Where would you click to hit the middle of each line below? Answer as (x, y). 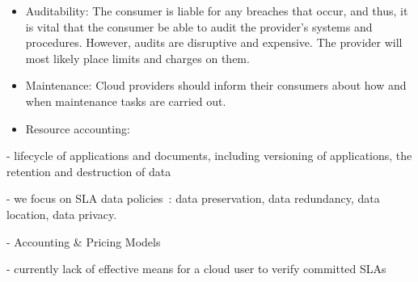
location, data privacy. (62, 214)
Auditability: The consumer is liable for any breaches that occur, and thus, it (217, 11)
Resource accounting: (78, 128)
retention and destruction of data (89, 171)
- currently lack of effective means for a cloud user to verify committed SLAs (196, 269)
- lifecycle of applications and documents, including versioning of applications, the (209, 156)
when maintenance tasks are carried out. (126, 101)
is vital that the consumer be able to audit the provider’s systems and (199, 26)
